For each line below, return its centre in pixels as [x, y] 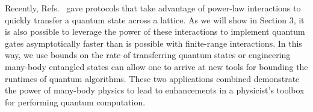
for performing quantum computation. [75, 102]
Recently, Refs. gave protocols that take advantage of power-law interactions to [153, 8]
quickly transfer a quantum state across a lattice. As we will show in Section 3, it [155, 19]
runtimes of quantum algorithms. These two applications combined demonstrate [152, 78]
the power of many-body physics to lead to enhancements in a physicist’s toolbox [155, 90]
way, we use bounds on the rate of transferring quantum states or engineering [148, 55]
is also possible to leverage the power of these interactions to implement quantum [155, 31]
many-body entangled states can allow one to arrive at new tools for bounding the [156, 66]
